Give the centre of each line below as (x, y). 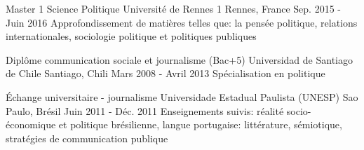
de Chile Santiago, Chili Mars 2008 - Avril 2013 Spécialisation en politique (166, 73)
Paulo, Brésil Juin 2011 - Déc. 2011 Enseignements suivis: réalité (145, 110)
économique (31, 124)
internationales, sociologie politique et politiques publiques (131, 36)
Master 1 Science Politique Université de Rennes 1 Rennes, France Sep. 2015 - (173, 8)
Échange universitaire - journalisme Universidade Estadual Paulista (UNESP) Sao (182, 96)
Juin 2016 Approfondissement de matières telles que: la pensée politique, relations (182, 22)
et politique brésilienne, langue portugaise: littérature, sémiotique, (200, 124)
